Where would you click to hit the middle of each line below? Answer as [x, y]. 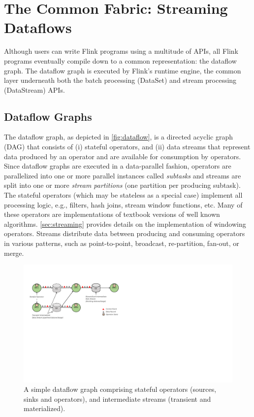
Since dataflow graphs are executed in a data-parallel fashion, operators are [118, 166]
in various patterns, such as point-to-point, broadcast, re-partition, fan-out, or [122, 243]
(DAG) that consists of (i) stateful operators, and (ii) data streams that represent [127, 147]
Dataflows [38, 27]
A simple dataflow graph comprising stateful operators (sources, [120, 389]
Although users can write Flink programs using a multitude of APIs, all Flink [121, 51]
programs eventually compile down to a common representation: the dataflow [120, 60]
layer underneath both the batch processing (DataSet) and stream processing [120, 80]
